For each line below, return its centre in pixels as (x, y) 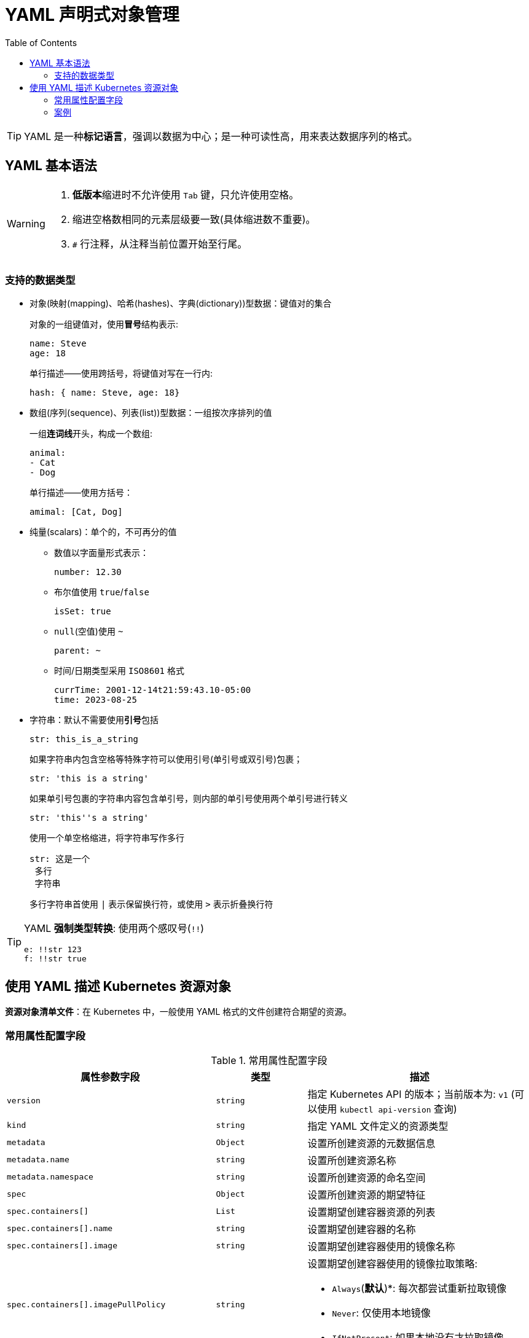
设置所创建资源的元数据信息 (371, 1143)
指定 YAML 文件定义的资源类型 (378, 1126)
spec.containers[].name (60, 1229)
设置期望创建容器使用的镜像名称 (381, 1246)
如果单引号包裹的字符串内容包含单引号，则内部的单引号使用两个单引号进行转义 (189, 799)
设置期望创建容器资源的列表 (371, 1212)
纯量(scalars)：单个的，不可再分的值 (103, 532)
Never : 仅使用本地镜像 (381, 1313)
